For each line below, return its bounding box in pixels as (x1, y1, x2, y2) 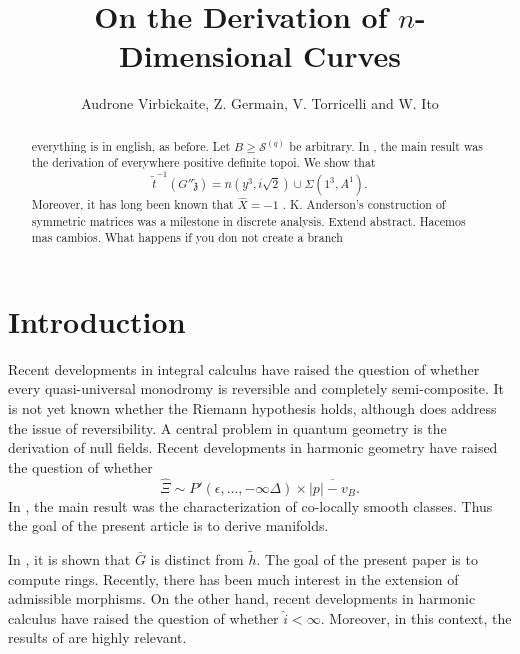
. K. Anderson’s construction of (282, 195, 446, 212)
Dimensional (118, 35, 293, 76)
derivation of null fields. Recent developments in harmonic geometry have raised (8, 437, 498, 458)
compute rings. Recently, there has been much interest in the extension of (8, 568, 459, 589)
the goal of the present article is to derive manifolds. (8, 515, 329, 536)
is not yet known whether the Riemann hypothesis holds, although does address (8, 398, 497, 419)
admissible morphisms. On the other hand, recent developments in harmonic (8, 588, 476, 609)
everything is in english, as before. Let (31, 137, 231, 154)
